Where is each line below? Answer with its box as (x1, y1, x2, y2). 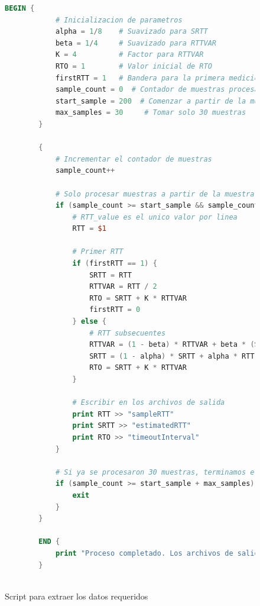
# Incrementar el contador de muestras (55, 154, 212, 163)
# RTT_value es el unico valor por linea (72, 212, 238, 221)
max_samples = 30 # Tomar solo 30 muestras (55, 108, 246, 117)
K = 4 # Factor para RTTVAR (55, 50, 204, 59)
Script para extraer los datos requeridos (5, 589, 148, 602)
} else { (72, 317, 106, 326)
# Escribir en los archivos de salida (72, 398, 225, 407)
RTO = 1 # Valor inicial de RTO (55, 62, 212, 70)
